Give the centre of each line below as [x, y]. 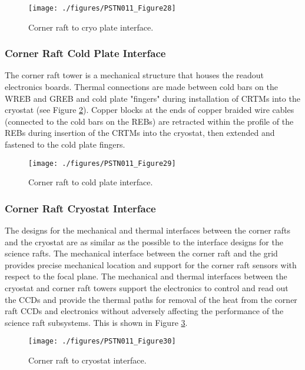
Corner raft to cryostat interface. [87, 360]
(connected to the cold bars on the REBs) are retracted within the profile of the [149, 121]
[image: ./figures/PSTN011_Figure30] [102, 341]
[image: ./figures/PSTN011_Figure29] [102, 163]
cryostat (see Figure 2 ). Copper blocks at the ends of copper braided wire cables [150, 110]
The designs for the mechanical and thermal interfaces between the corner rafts [148, 230]
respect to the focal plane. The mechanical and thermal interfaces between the [146, 276]
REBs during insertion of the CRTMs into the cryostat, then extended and [140, 133]
